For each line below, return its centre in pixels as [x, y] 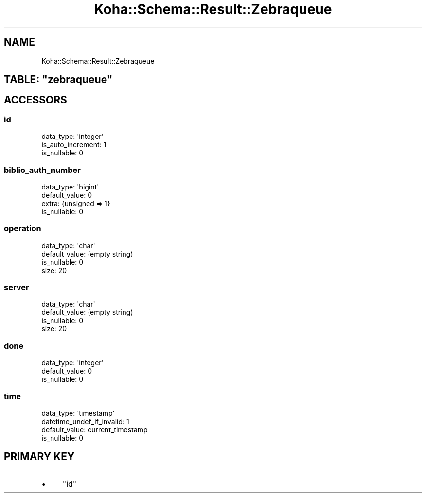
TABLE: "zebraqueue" [58, 80]
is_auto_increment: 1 [74, 145]
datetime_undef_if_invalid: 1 [85, 421]
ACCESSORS [35, 100]
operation [23, 229]
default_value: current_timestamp [95, 429]
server [17, 287]
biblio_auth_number [43, 170]
